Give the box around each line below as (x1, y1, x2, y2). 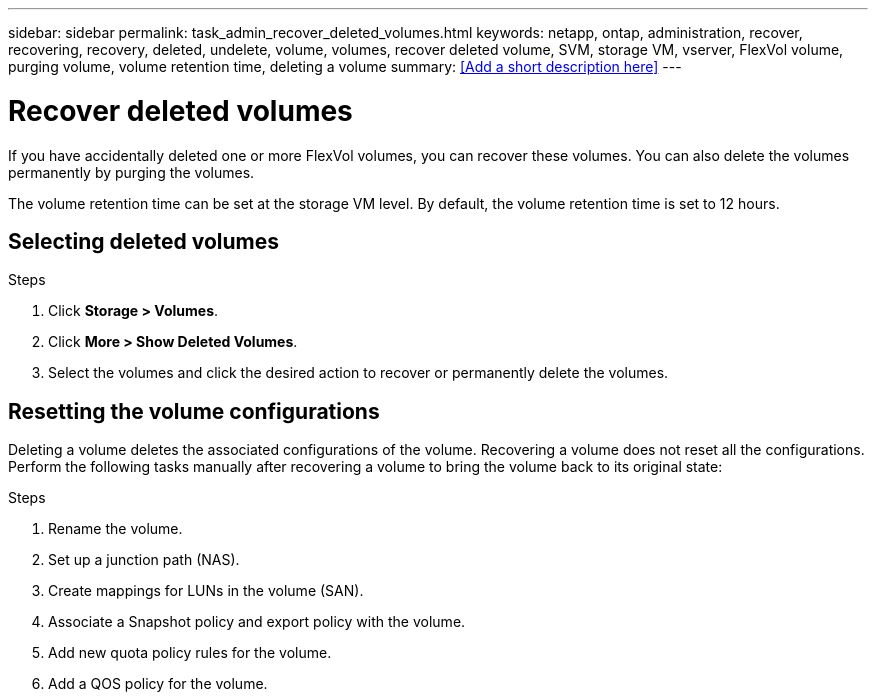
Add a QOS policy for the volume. (48, 675, 268, 693)
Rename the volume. (48, 520, 183, 538)
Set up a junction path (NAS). (48, 551, 240, 569)
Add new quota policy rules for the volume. (48, 644, 332, 662)
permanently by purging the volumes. (8, 163, 255, 181)
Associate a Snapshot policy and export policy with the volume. (48, 613, 466, 631)
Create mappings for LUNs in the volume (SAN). (48, 582, 364, 600)
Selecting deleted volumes (8, 228, 279, 254)
